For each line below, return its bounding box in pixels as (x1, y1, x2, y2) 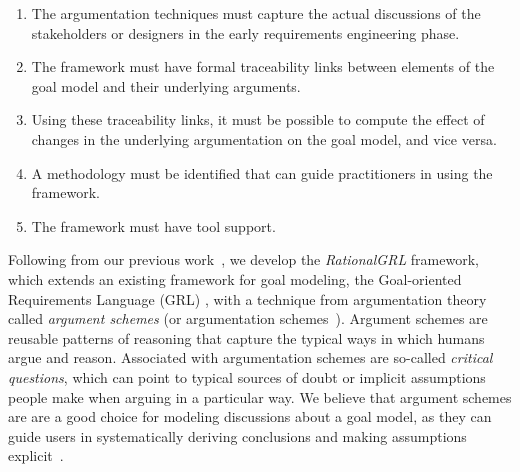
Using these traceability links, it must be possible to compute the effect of (31, 109, 485, 130)
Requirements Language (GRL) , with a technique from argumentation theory (8, 288, 487, 309)
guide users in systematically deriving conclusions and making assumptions (8, 425, 467, 446)
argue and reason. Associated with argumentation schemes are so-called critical (8, 347, 493, 368)
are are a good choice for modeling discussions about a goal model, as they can (8, 406, 492, 427)
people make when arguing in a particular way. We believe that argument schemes (8, 386, 512, 407)
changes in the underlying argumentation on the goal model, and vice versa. (31, 128, 497, 149)
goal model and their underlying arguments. (31, 75, 301, 96)
